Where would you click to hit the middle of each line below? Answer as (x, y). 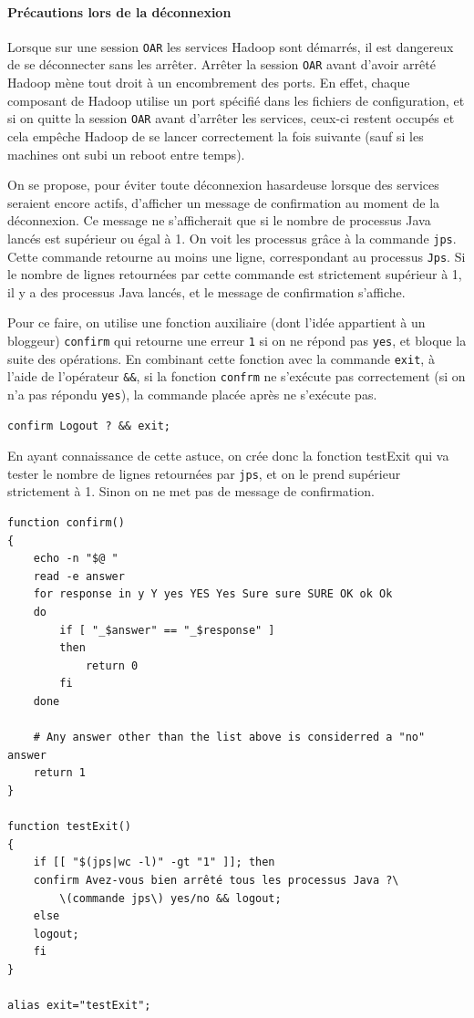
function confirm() (66, 523)
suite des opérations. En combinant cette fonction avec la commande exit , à (221, 358)
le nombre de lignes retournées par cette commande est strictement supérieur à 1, (235, 274)
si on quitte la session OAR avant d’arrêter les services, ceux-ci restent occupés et (231, 118)
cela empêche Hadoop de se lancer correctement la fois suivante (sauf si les (216, 135)
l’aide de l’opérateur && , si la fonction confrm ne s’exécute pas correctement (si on (237, 376)
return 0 (112, 665)
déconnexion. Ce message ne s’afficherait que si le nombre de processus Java (219, 220)
